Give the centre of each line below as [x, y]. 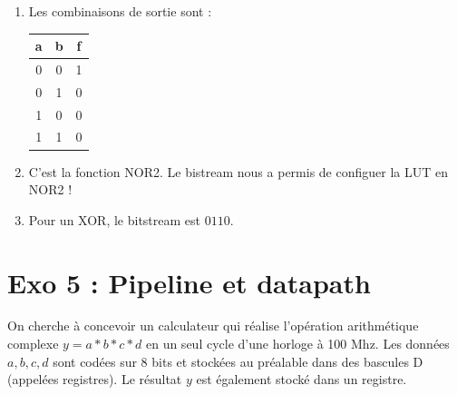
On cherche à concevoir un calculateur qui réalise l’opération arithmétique [213, 326]
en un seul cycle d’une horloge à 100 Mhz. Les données [297, 344]
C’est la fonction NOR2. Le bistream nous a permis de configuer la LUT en [238, 171]
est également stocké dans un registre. [301, 379]
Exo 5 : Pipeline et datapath [189, 282]
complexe [33, 344]
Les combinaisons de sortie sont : [120, 11]
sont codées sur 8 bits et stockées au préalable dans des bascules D [238, 361]
